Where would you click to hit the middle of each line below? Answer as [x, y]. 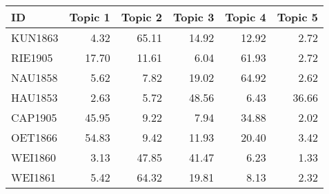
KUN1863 [35, 37]
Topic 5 [297, 17]
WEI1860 [34, 157]
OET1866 [34, 137]
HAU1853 [34, 97]
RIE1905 [32, 57]
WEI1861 [34, 177]
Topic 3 [194, 17]
